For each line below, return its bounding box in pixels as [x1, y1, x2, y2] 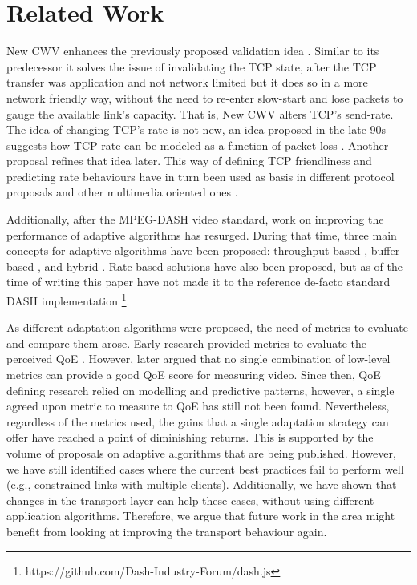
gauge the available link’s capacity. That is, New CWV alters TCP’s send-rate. [6, 105, 394, 122]
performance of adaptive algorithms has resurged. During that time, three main [6, 226, 397, 243]
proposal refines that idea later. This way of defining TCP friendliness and [6, 152, 372, 169]
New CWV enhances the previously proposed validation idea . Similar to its [6, 42, 379, 59]
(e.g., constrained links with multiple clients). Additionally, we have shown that [6, 476, 397, 493]
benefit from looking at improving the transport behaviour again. [6, 523, 327, 539]
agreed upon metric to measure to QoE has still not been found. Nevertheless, [6, 397, 390, 414]
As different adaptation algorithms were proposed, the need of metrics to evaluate [6, 319, 408, 336]
